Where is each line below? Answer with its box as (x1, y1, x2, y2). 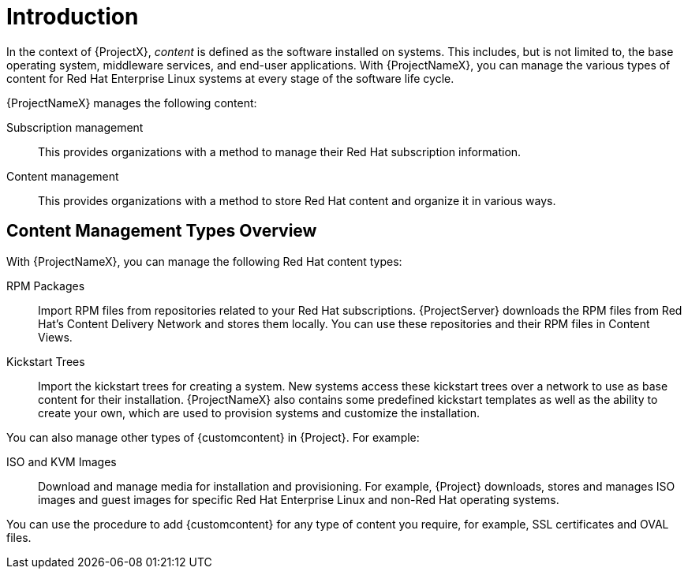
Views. (38, 330, 73, 344)
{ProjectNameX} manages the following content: (6, 95, 257, 110)
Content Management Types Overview (6, 221, 317, 241)
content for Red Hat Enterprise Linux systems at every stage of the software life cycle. (6, 71, 454, 85)
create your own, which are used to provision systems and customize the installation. (38, 405, 480, 420)
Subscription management (6, 120, 144, 134)
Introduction (6, 3, 139, 30)
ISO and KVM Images (6, 454, 117, 469)
